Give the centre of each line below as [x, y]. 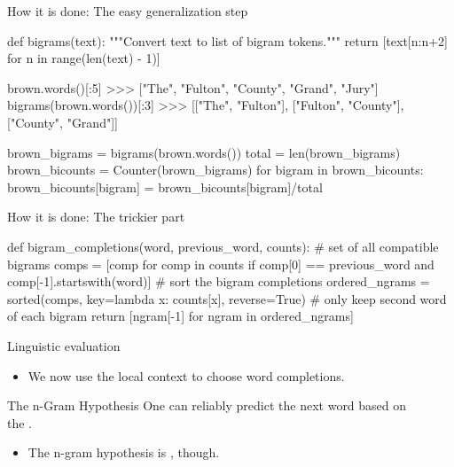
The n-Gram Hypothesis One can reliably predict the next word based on [207, 405]
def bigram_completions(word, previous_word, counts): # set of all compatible [223, 246]
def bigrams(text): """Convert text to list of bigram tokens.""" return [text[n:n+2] [227, 40]
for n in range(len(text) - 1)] [84, 58]
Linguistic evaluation [64, 345]
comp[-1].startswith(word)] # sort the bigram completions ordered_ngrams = [219, 281]
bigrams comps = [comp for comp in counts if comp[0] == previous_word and [221, 264]
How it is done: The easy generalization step [128, 11]
